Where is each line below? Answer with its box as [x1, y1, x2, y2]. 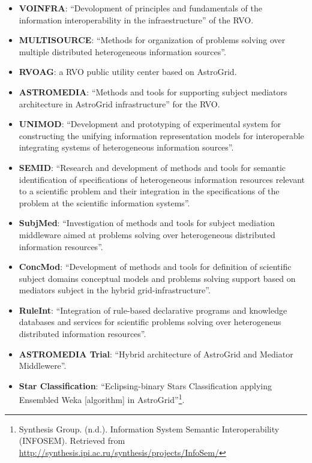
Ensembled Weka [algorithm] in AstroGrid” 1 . [19, 392, 185, 406]
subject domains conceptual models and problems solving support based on [19, 272, 296, 284]
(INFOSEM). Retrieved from [19, 434, 125, 447]
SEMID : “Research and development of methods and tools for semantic [19, 161, 286, 173]
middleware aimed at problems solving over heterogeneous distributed [19, 228, 275, 240]
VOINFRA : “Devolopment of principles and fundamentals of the [19, 2, 262, 14]
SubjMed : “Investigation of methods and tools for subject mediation [19, 217, 275, 229]
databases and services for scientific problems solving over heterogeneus [19, 315, 281, 328]
